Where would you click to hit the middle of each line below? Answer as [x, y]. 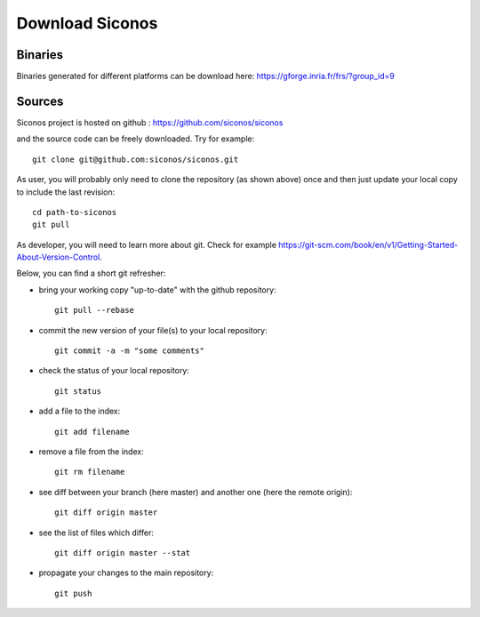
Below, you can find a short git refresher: [91, 273]
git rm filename [90, 472]
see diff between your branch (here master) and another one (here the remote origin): [196, 492]
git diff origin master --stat [123, 553]
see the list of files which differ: [96, 533]
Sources [40, 101]
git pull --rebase [95, 310]
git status [78, 391]
